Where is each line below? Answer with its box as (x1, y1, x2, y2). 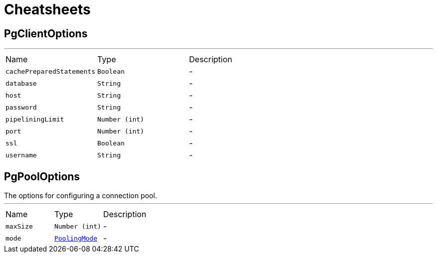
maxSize (5, 222, 33, 230)
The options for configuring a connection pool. (4, 191, 157, 200)
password (5, 103, 37, 111)
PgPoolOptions (4, 170, 80, 183)
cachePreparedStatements (5, 67, 96, 75)
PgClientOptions (4, 27, 88, 40)
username (5, 151, 37, 159)
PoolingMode (54, 234, 98, 242)
